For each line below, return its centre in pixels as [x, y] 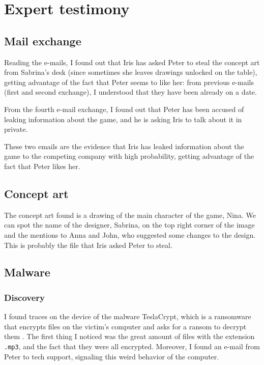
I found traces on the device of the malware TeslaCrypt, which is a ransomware [128, 316]
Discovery [25, 297]
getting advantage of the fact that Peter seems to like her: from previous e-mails [129, 82]
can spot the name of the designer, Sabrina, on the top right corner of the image [129, 225]
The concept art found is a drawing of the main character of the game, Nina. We [130, 215]
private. [16, 129]
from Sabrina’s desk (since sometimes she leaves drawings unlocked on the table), [131, 72]
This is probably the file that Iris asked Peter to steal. [88, 245]
